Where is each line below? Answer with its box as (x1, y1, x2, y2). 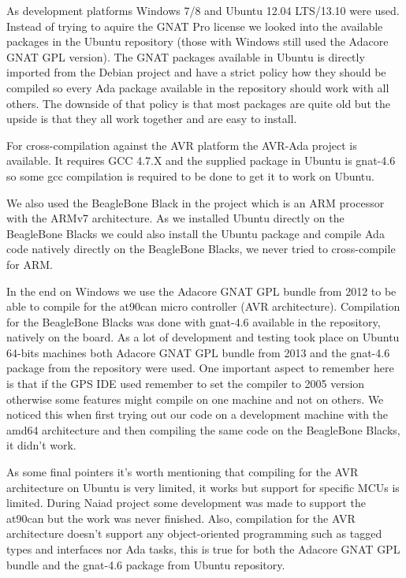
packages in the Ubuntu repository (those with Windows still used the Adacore (6, 33, 389, 50)
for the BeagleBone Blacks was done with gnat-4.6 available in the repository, (6, 313, 381, 330)
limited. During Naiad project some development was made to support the (6, 494, 366, 511)
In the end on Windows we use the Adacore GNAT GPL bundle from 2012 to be (6, 282, 397, 299)
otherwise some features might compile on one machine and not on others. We (6, 390, 384, 407)
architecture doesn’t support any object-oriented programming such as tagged (6, 525, 382, 542)
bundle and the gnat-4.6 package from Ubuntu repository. (6, 556, 285, 572)
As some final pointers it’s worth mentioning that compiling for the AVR (6, 464, 359, 480)
